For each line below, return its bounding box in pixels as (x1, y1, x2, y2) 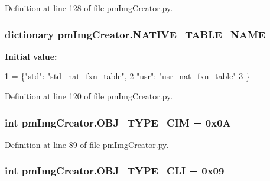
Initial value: (5, 50, 57, 62)
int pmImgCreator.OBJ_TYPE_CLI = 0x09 (5, 163, 225, 178)
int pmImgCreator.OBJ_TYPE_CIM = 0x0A (5, 115, 231, 130)
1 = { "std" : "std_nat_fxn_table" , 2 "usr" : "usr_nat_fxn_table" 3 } (5, 70, 250, 82)
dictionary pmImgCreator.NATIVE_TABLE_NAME (5, 27, 266, 41)
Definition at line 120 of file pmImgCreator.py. (5, 90, 173, 102)
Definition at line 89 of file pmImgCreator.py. (5, 138, 169, 150)
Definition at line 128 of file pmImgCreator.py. (5, 2, 173, 14)
